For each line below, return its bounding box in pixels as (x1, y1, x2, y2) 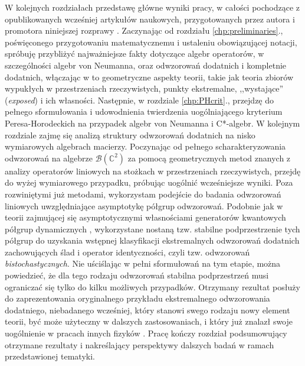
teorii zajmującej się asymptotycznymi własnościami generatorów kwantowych (5, 211, 286, 224)
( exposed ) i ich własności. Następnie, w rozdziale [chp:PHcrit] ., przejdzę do (5, 93, 274, 106)
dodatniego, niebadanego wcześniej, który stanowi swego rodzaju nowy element (5, 303, 290, 316)
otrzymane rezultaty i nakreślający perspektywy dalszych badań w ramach (5, 338, 274, 351)
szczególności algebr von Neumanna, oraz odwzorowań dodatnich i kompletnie (5, 59, 287, 71)
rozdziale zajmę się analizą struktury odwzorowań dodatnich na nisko (5, 128, 255, 141)
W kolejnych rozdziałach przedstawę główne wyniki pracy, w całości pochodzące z (5, 1, 300, 13)
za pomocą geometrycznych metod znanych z (127, 151, 291, 164)
